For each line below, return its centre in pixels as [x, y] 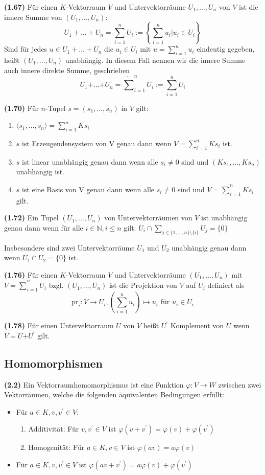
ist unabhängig [224, 218]
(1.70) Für [21, 108]
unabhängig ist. [40, 172]
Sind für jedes [26, 49]
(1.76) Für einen [31, 274]
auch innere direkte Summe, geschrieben [67, 70]
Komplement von [197, 325]
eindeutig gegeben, [226, 49]
